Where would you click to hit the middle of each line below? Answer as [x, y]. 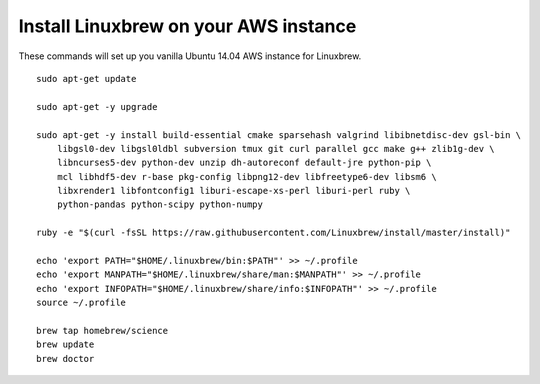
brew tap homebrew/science [102, 330]
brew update [65, 344]
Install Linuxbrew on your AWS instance [187, 26]
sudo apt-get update [86, 78]
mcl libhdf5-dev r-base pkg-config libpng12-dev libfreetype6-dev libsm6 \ [246, 176]
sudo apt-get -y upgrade [97, 106]
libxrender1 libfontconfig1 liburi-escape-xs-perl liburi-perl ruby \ [233, 191]
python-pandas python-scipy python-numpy [160, 204]
